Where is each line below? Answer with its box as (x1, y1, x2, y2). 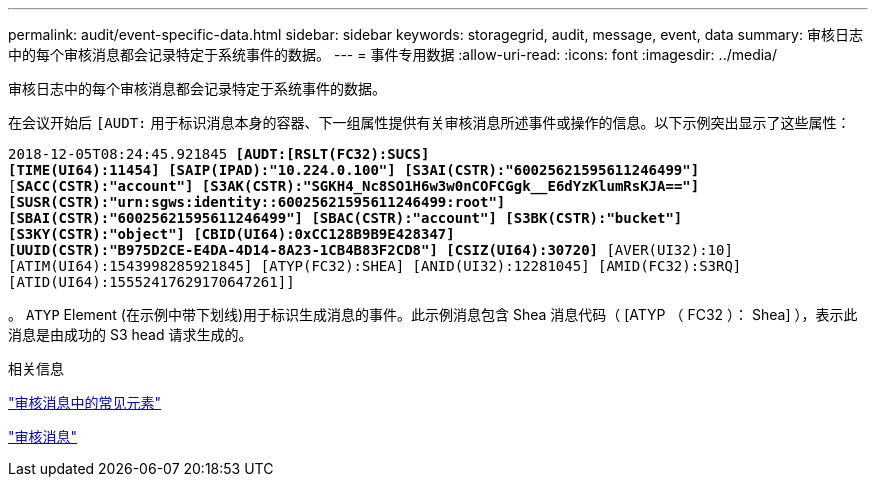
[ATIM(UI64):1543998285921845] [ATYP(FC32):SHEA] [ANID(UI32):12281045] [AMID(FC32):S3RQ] (8, 258, 742, 274)
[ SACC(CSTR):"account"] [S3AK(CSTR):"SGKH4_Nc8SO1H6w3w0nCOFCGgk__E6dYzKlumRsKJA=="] (8, 178, 700, 194)
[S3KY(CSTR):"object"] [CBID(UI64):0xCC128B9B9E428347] (8, 226, 455, 242)
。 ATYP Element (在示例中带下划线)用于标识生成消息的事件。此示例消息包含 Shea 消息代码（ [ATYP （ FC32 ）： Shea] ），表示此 (8, 306, 858, 323)
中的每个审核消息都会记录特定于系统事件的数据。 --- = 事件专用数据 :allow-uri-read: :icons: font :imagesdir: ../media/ (8, 46, 778, 63)
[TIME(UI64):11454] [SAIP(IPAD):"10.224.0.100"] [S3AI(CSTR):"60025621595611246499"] (8, 162, 700, 178)
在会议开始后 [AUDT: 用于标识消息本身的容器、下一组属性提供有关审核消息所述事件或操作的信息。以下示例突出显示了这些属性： (8, 114, 851, 131)
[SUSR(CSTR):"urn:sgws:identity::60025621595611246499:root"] (8, 194, 506, 210)
